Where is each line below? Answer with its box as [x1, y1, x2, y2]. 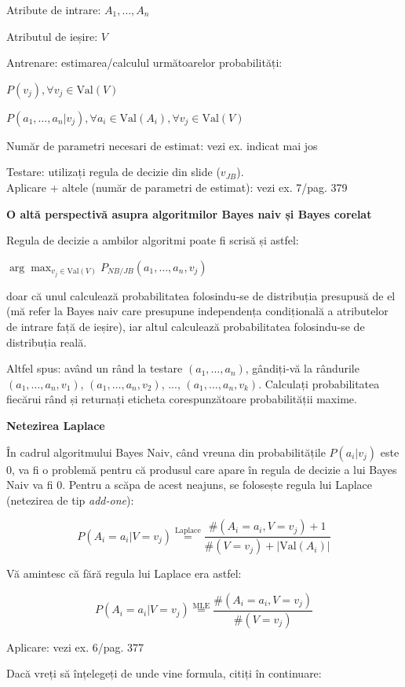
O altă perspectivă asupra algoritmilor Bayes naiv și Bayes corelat [6, 205, 372, 222]
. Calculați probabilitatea [258, 375, 380, 391]
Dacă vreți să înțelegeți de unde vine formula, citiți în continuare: [6, 665, 322, 681]
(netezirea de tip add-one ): [6, 491, 134, 508]
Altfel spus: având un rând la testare [6, 360, 183, 377]
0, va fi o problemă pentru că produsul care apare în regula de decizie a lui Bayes [6, 461, 397, 477]
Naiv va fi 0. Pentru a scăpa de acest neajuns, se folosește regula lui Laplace [6, 476, 372, 493]
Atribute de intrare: [6, 2, 101, 17]
